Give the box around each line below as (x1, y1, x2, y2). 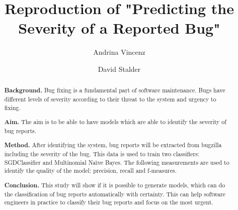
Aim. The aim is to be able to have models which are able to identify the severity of (4, 118, 226, 127)
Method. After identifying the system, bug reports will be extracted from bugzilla (4, 141, 222, 150)
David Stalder (98, 63, 141, 74)
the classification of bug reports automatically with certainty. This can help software (4, 189, 225, 198)
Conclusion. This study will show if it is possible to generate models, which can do (4, 180, 225, 189)
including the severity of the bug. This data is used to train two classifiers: (4, 150, 200, 158)
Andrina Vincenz (93, 47, 145, 57)
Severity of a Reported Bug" (18, 18, 220, 38)
